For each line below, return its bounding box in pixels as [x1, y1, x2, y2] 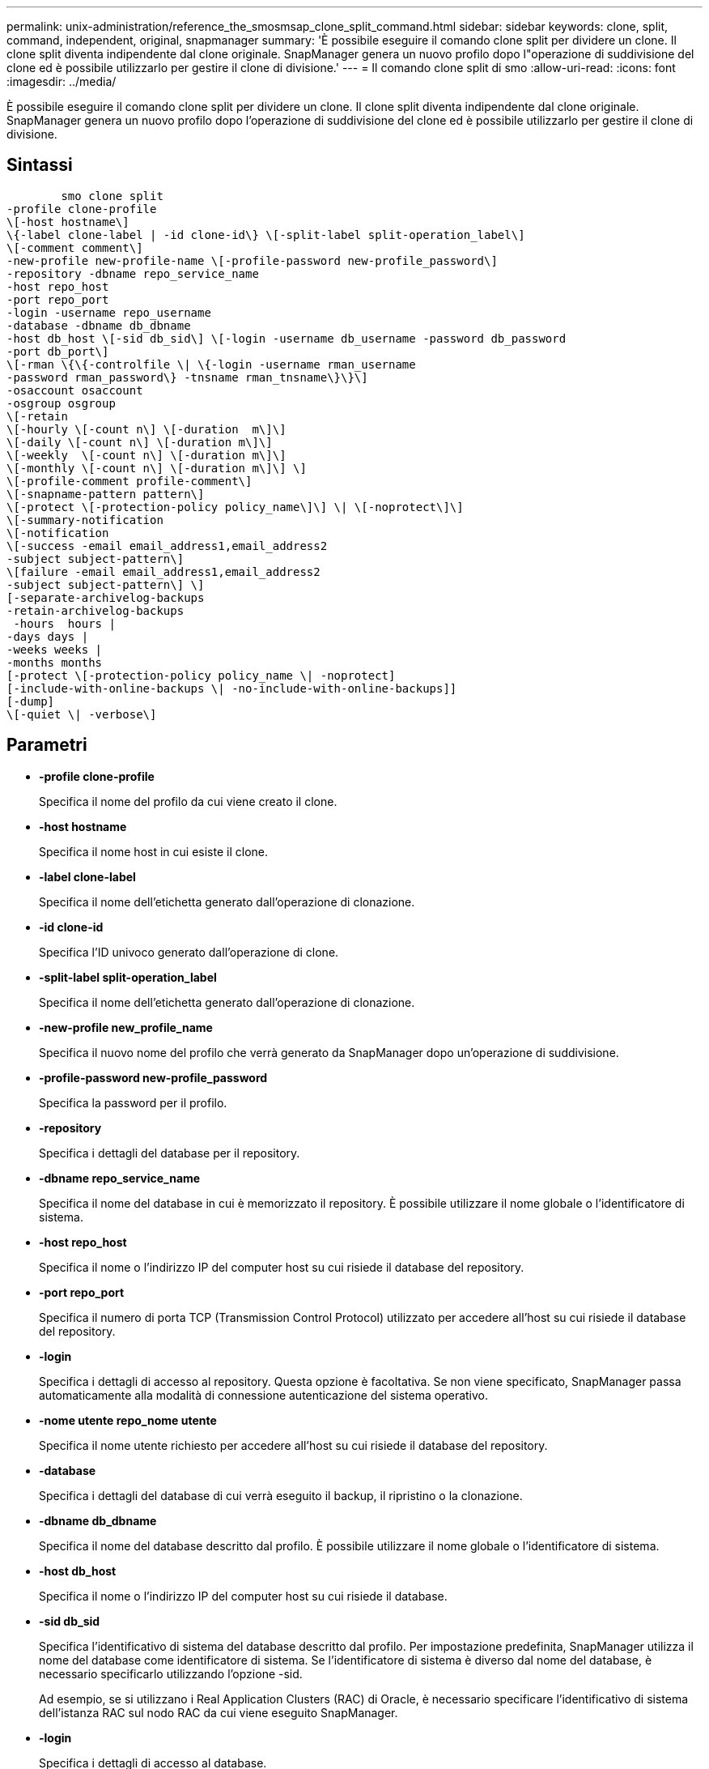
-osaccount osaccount [6, 383, 143, 397]
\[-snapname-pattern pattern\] [6, 487, 205, 501]
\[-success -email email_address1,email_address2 [6, 539, 328, 552]
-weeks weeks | [6, 642, 103, 656]
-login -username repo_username [6, 305, 211, 319]
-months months [6, 655, 103, 669]
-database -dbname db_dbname [6, 318, 191, 332]
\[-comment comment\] [6, 241, 143, 254]
